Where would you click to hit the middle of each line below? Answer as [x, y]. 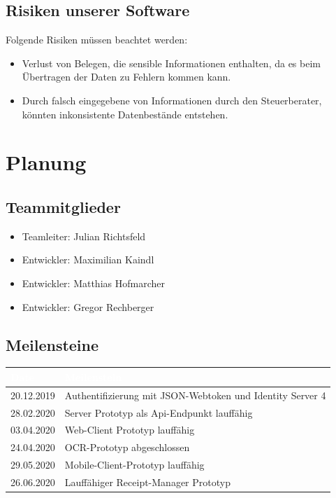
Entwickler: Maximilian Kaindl [88, 260]
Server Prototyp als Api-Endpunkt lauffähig [159, 412]
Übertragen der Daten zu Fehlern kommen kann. [126, 77]
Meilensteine [52, 344]
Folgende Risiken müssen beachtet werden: [97, 40]
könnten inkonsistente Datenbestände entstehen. [125, 114]
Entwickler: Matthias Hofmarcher [93, 283]
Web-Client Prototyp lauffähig [130, 430]
